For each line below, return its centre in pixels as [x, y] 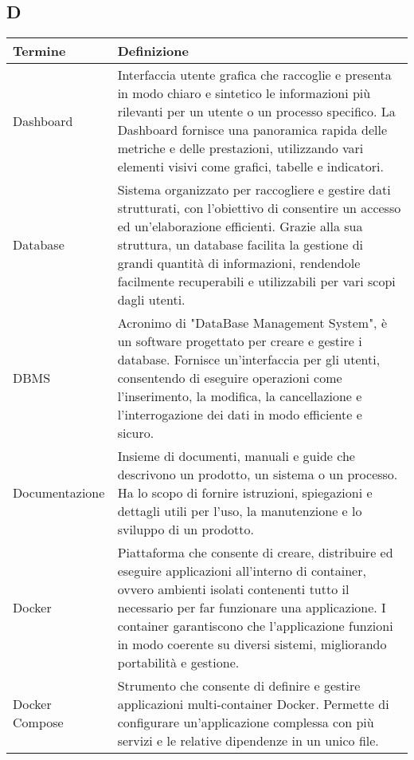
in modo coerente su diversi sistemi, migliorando [252, 644]
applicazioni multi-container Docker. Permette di [253, 704]
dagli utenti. [151, 300]
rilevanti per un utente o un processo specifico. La [256, 112]
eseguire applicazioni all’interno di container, [242, 571]
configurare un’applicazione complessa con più [246, 723]
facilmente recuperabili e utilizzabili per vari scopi [256, 282]
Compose [38, 723]
